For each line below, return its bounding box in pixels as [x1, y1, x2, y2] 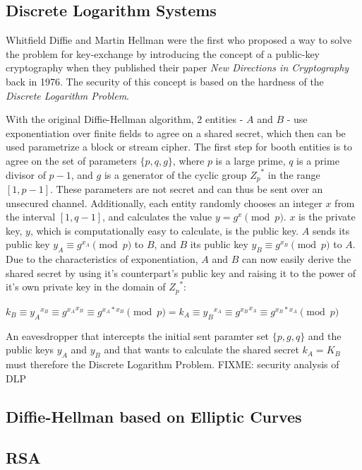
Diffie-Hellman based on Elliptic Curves [6, 405, 302, 427]
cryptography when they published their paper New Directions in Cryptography [6, 60, 349, 75]
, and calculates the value [102, 209, 212, 224]
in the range [267, 167, 320, 182]
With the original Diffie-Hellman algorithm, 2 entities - [6, 112, 243, 127]
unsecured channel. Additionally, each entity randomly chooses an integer [6, 195, 322, 210]
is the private [298, 209, 356, 224]
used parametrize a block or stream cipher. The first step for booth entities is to [6, 139, 353, 154]
